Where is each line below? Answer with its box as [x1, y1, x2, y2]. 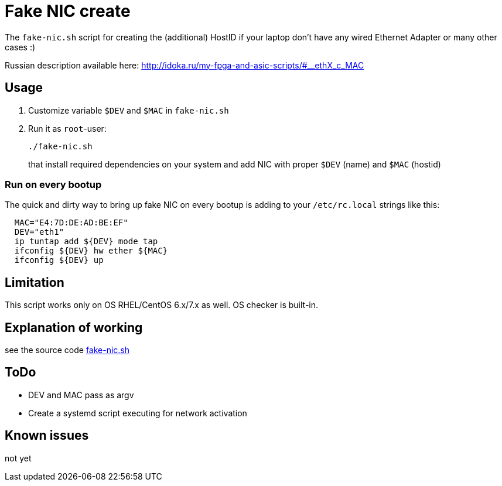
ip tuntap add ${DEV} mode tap [14, 237, 158, 247]
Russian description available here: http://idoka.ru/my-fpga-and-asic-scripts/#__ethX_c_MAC [5, 60, 364, 70]
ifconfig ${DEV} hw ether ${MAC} [14, 246, 168, 256]
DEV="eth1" [14, 227, 64, 237]
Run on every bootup [5, 178, 102, 190]
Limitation [5, 275, 64, 290]
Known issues [5, 428, 89, 443]
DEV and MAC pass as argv [28, 389, 134, 400]
